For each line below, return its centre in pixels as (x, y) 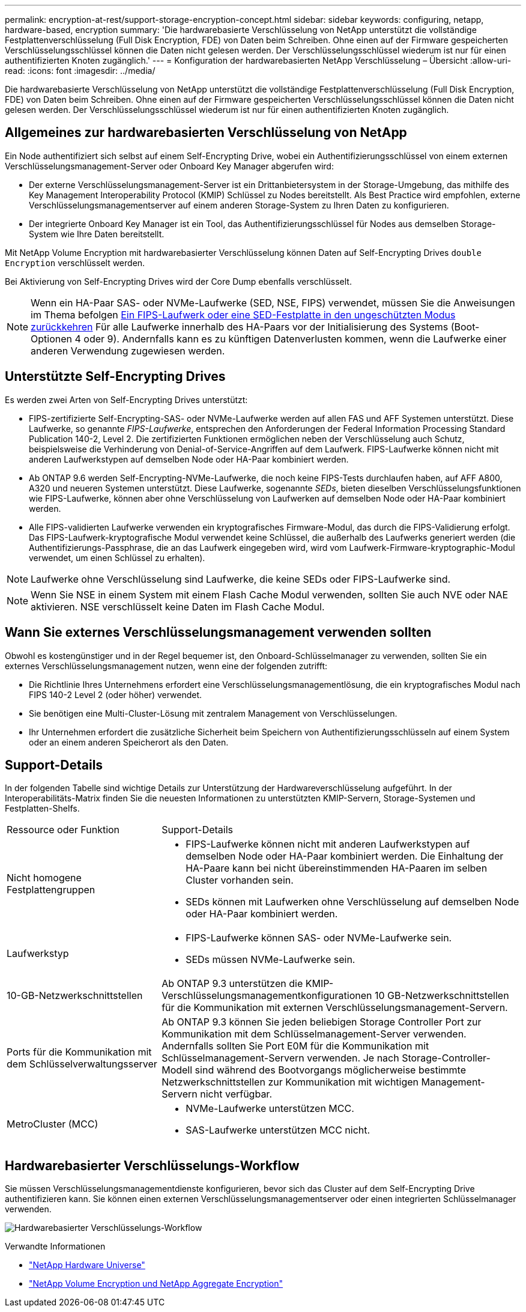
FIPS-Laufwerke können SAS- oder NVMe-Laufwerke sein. (319, 938)
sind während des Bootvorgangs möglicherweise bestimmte (331, 1070)
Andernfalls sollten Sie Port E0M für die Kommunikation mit (295, 1046)
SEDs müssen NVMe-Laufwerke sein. (271, 960)
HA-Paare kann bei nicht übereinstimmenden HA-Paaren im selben (337, 868)
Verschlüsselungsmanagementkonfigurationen (267, 996)
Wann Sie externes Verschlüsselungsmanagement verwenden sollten (218, 633)
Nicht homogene (44, 878)
